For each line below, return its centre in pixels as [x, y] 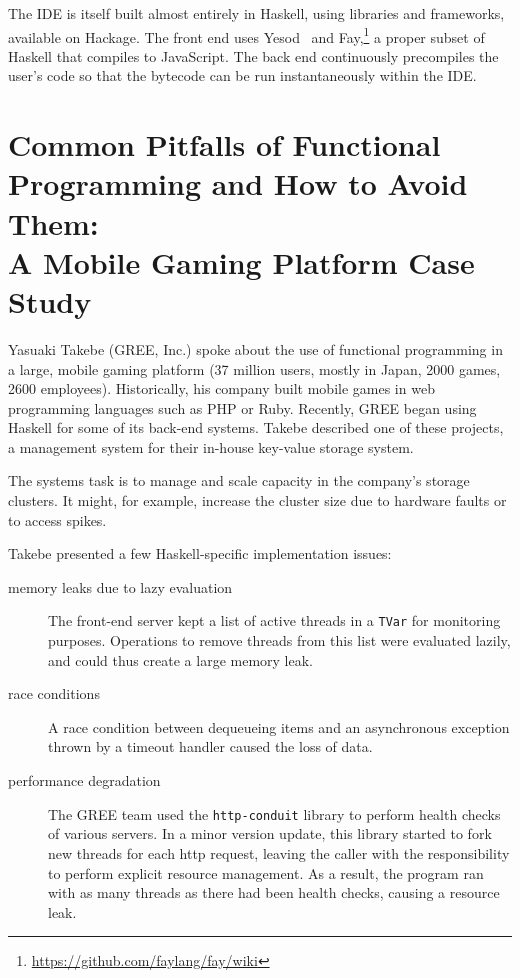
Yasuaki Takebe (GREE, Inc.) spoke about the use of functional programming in [255, 348]
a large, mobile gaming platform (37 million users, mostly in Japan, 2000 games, [254, 368]
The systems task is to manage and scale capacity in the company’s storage [239, 480]
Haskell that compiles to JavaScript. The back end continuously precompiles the [253, 55]
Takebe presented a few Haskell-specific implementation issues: [200, 553]
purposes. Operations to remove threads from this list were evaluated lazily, [279, 640]
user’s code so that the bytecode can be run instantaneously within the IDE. [242, 75]
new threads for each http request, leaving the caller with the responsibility [279, 852]
